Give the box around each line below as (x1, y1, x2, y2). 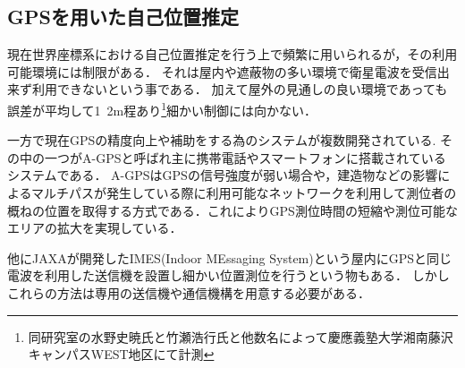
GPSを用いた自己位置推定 (7, 3, 239, 30)
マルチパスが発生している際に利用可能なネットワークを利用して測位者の (31, 184, 457, 202)
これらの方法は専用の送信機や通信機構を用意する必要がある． (7, 283, 370, 302)
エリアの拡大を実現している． (7, 218, 182, 237)
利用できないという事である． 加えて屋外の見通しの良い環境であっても (31, 80, 448, 98)
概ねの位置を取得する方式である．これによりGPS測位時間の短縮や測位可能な (7, 201, 458, 219)
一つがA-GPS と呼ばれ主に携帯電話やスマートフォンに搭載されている (44, 148, 446, 167)
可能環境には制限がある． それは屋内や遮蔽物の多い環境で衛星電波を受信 (7, 62, 437, 81)
